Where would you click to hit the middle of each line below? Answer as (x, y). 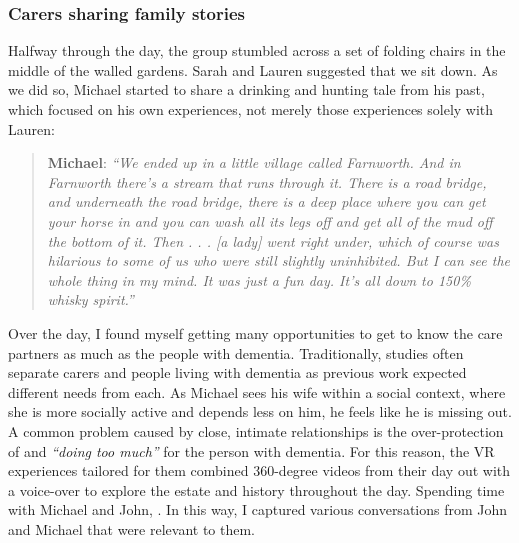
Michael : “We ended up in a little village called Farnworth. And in (254, 162)
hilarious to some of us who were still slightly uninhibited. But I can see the (279, 260)
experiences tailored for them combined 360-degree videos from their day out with (259, 470)
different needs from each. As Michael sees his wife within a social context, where (257, 391)
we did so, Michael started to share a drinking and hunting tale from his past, (246, 89)
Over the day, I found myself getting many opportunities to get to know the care (255, 332)
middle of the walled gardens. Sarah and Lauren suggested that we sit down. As (253, 69)
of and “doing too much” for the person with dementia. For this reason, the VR (251, 450)
